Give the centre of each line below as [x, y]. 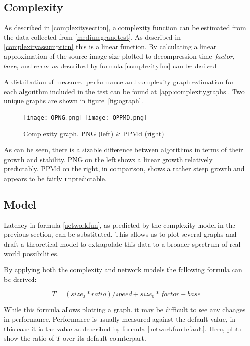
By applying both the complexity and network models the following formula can [123, 270]
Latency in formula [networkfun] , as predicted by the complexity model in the [120, 224]
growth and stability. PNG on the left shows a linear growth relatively [108, 159]
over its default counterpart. [104, 338]
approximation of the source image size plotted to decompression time [108, 56]
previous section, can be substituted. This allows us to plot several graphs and [120, 234]
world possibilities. [32, 253]
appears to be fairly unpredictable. [55, 178]
